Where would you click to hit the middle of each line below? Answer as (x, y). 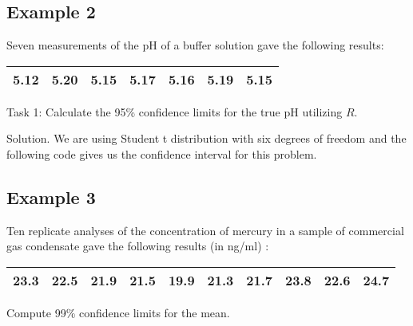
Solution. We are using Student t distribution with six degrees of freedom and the (206, 138)
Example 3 (51, 196)
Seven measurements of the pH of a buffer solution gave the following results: (195, 45)
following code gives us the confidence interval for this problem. (162, 153)
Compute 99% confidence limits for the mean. (118, 312)
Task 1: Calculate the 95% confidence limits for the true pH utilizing (175, 111)
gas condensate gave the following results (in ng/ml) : (138, 246)
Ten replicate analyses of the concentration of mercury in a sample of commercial (205, 230)
